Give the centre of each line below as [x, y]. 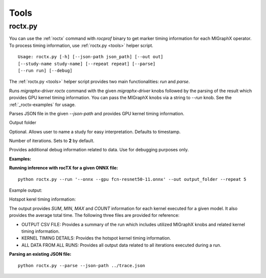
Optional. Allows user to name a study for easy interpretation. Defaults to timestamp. [95, 132]
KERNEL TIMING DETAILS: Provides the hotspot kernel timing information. [96, 238]
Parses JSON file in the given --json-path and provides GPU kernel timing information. [97, 113]
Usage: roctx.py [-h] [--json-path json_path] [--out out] [91, 57]
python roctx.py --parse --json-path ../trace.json [82, 265]
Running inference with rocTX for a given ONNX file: [64, 168]
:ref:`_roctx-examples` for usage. [42, 104]
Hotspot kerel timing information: [42, 199]
